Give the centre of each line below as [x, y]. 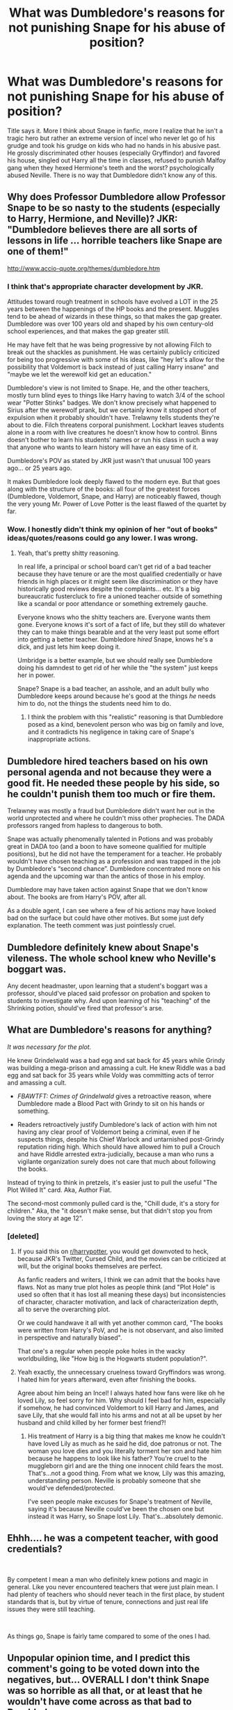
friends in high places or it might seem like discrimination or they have [118, 582]
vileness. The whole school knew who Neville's [112, 958]
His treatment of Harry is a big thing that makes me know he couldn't [127, 1436]
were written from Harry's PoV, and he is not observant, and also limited [120, 1331]
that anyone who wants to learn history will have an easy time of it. [103, 447]
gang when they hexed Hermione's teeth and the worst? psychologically [111, 167]
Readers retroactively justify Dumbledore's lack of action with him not [117, 1124]
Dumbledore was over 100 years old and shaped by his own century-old [110, 324]
